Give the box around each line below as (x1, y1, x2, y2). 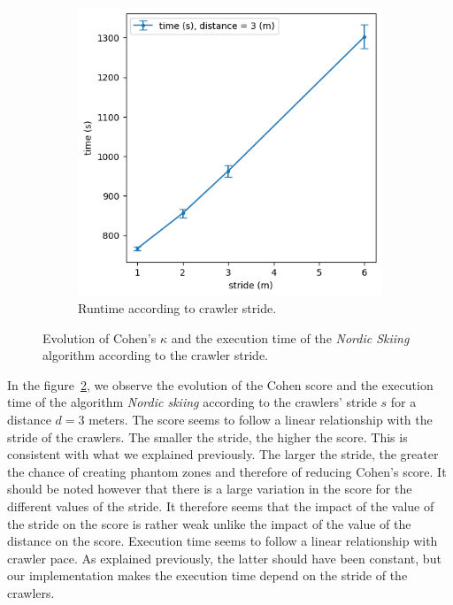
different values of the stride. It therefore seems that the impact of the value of (7, 497, 434, 516)
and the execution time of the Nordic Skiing (171, 328, 410, 347)
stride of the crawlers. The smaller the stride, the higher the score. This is (7, 427, 408, 446)
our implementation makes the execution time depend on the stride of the (7, 566, 408, 585)
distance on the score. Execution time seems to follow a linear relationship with (7, 532, 438, 550)
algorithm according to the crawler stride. (42, 346, 268, 364)
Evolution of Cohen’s (42, 328, 157, 347)
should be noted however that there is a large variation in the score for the (7, 479, 412, 498)
